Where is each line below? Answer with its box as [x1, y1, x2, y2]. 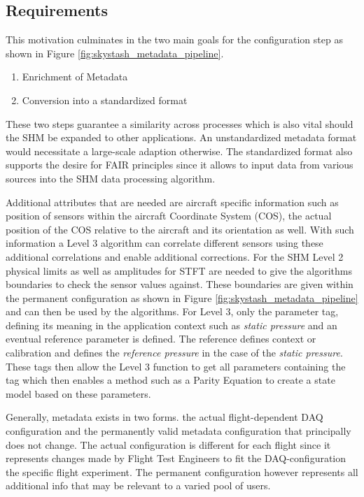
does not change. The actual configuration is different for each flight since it [6, 437, 331, 452]
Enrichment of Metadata [22, 69, 128, 84]
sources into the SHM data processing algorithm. [6, 171, 216, 185]
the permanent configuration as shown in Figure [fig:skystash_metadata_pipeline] [6, 290, 358, 305]
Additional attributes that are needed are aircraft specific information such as [6, 194, 339, 209]
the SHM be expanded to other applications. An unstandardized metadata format [6, 130, 357, 145]
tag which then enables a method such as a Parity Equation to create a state [6, 373, 335, 387]
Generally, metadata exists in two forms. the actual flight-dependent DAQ [6, 410, 323, 424]
